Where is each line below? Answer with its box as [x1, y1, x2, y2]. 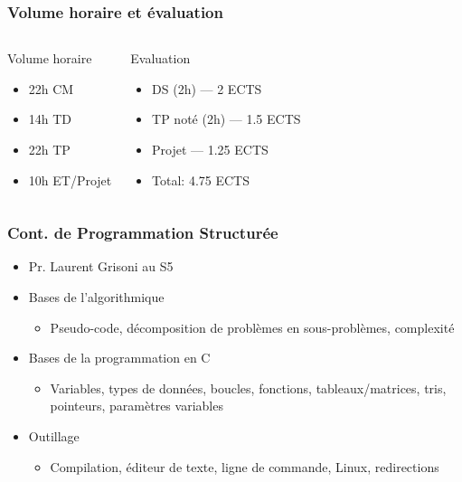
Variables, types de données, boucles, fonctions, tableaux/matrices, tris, [50, 378, 447, 397]
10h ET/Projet [28, 170, 112, 189]
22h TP [28, 140, 71, 158]
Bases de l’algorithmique [28, 288, 165, 306]
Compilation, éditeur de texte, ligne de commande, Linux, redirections [50, 457, 439, 476]
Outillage [28, 426, 80, 445]
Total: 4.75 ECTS [152, 170, 250, 189]
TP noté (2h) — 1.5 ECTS [152, 109, 301, 128]
